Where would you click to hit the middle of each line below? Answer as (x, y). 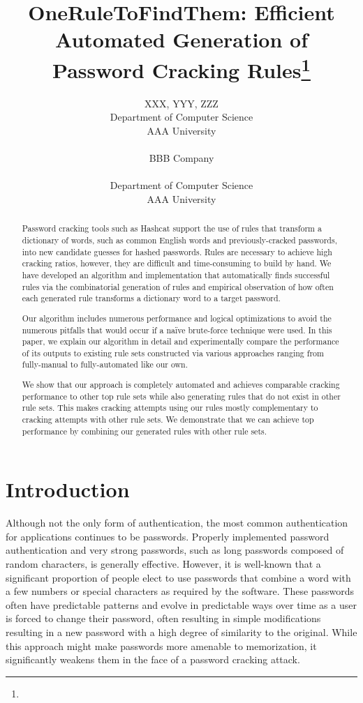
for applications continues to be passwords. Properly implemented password (168, 536)
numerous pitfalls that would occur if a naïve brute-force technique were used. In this (177, 330)
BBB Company (181, 158)
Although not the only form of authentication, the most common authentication (177, 523)
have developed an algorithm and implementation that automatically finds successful (176, 275)
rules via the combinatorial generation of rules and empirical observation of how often (178, 286)
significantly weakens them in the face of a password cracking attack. (153, 659)
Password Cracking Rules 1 (181, 68)
